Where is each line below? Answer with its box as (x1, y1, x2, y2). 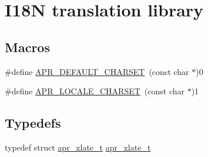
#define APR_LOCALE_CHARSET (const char (5, 85, 184, 97)
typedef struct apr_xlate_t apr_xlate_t (5, 141, 151, 153)
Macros (5, 37, 50, 56)
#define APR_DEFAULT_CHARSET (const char (5, 65, 189, 77)
